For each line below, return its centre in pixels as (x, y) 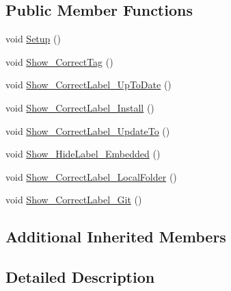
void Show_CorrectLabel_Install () (80, 107)
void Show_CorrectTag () (59, 61)
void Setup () (33, 39)
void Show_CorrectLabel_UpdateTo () (88, 130)
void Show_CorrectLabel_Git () (74, 200)
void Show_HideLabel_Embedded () (83, 154)
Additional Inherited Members (116, 237)
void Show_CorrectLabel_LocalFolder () (91, 176)
